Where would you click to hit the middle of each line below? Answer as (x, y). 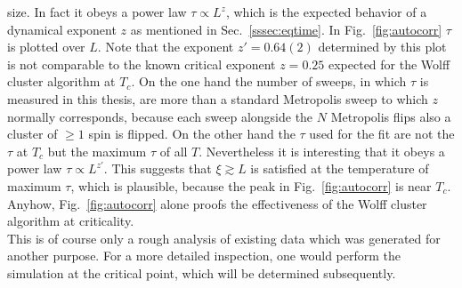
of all (174, 151)
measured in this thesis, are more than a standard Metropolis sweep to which (218, 98)
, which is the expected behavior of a (326, 12)
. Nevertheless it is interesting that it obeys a (322, 151)
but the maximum (97, 151)
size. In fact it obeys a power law (97, 12)
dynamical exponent (62, 29)
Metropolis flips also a (391, 116)
